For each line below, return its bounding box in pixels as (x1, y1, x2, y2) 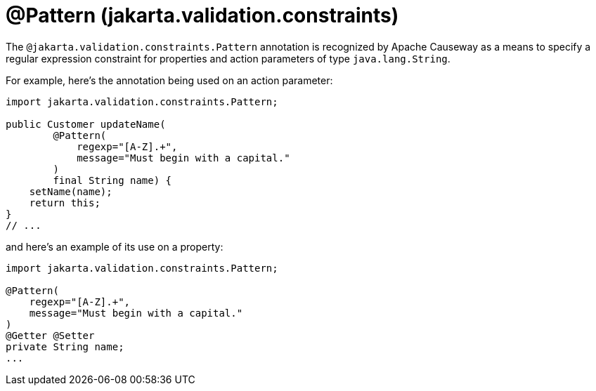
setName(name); (29, 185, 112, 197)
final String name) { (53, 174, 172, 186)
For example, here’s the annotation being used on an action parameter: (6, 74, 333, 86)
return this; (29, 197, 101, 208)
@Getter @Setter (6, 329, 95, 341)
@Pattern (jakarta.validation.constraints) (6, 4, 399, 27)
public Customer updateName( (6, 118, 166, 130)
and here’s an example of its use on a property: (6, 240, 223, 253)
